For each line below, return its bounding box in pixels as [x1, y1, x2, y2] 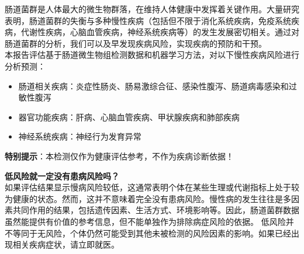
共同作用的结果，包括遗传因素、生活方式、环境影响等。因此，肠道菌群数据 [12, 204, 299, 216]
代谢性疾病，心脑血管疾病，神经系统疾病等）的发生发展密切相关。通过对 [20, 26, 299, 38]
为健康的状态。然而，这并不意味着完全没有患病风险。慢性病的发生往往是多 [5, 192, 291, 204]
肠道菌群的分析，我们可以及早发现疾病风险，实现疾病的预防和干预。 [5, 37, 267, 49]
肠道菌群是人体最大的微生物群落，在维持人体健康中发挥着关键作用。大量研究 [5, 3, 299, 15]
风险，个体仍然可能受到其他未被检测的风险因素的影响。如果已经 [45, 227, 291, 239]
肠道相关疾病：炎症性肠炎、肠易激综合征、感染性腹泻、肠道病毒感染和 [18, 79, 289, 92]
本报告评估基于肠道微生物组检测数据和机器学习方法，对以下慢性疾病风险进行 [5, 48, 299, 61]
